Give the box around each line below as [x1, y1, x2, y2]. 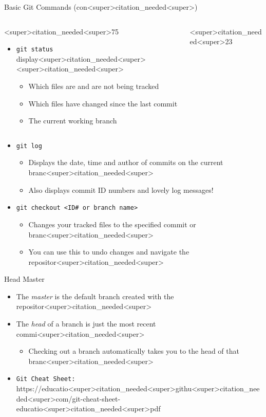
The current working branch [28, 115, 117, 126]
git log [16, 142, 42, 150]
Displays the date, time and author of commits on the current [28, 157, 223, 168]
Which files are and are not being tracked [28, 81, 159, 92]
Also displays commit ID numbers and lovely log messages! [28, 184, 214, 195]
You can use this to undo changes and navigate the [28, 246, 189, 257]
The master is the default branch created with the [16, 291, 174, 301]
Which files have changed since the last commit [28, 98, 178, 108]
